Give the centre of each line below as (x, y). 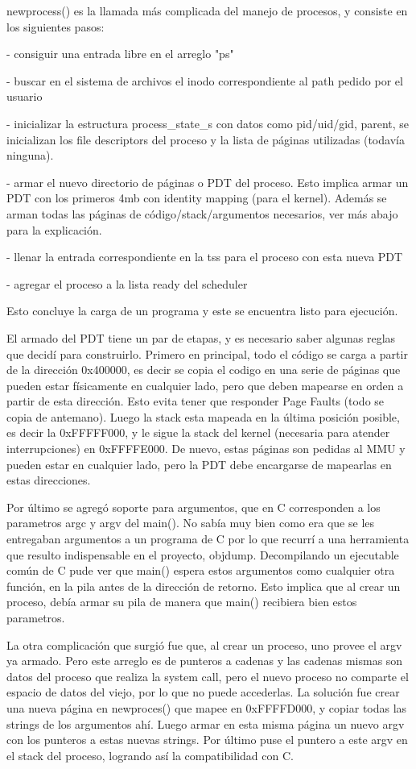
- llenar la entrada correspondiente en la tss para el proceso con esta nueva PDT (205, 257)
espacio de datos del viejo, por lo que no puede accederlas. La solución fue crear (203, 692)
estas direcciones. (49, 480)
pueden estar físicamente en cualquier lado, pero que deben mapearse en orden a (205, 385)
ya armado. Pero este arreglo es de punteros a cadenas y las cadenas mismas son (205, 661)
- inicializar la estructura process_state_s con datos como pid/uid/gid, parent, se (208, 123)
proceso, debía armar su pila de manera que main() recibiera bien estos (182, 602)
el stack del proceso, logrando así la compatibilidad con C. (150, 755)
